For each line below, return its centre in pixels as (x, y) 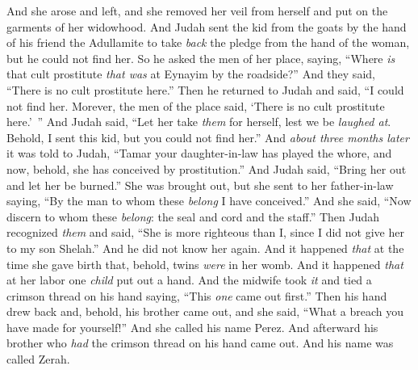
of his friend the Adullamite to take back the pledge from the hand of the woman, (208, 42)
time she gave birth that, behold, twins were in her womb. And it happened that (205, 264)
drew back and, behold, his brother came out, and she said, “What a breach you (205, 311)
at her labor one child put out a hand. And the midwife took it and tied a (189, 280)
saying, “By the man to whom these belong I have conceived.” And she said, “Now (209, 201)
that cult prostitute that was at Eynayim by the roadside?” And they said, (191, 74)
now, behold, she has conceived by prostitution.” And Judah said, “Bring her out (207, 168)
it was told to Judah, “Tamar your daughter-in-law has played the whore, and (199, 153)
